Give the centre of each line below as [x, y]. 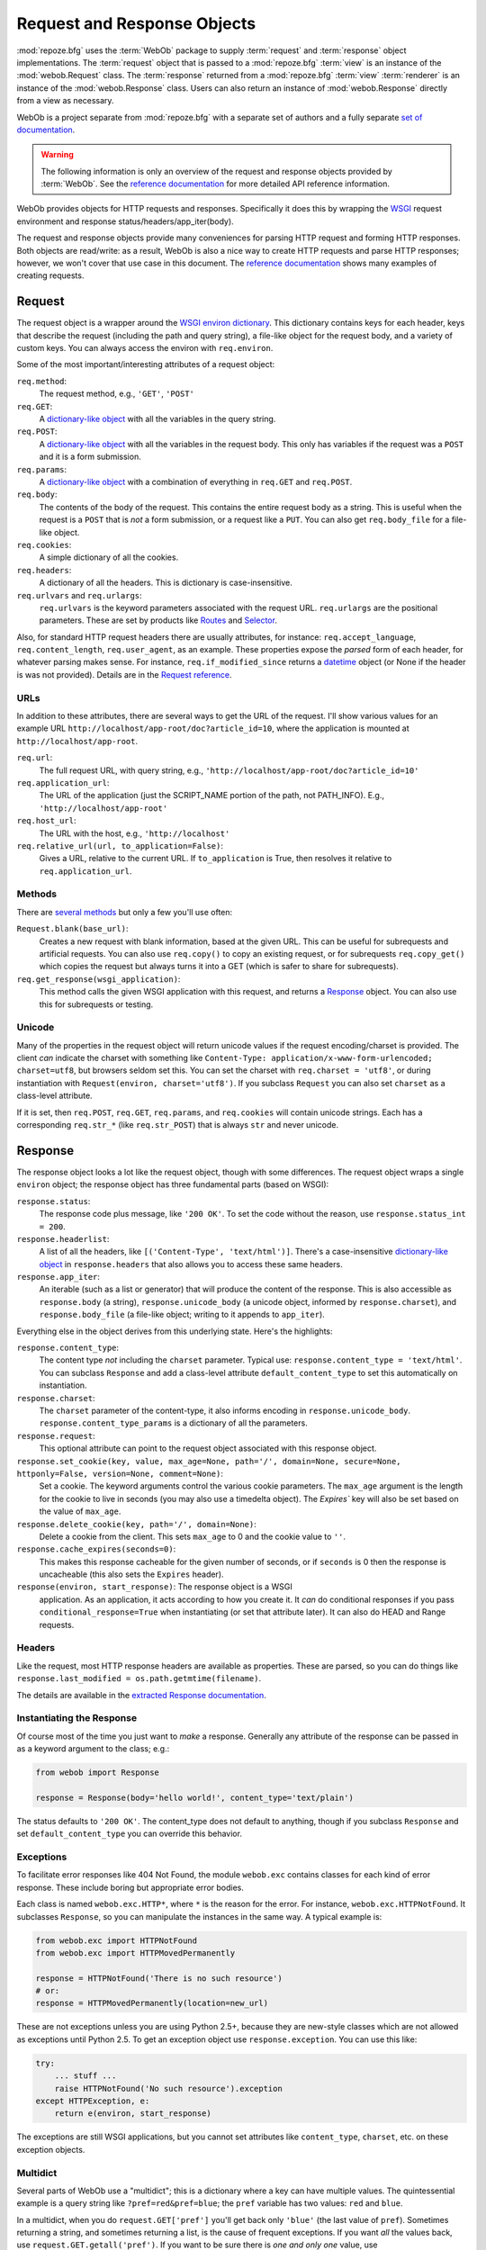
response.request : [56, 1435]
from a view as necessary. [65, 101]
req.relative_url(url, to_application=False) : [120, 845]
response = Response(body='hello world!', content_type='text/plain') [195, 1797]
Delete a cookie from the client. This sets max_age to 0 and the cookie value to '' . [193, 1536]
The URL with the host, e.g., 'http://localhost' [135, 833]
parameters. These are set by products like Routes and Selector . [158, 620]
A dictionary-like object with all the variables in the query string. [157, 419]
